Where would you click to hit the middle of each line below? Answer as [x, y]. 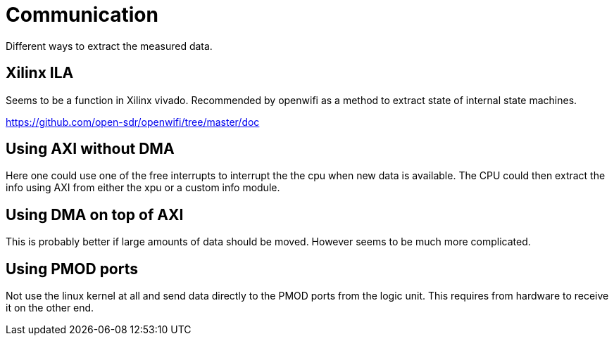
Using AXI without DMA [90, 149]
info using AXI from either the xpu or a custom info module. [143, 188]
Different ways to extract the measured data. [109, 46]
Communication [82, 15]
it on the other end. [50, 308]
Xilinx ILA [40, 73]
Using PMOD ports [72, 269]
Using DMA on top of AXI [95, 214]
